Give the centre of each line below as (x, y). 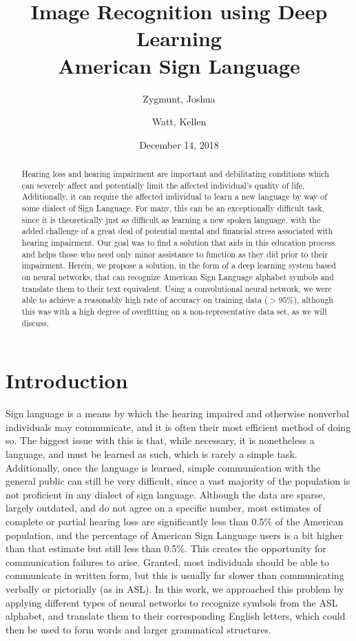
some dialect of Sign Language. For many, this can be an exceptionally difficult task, (173, 208)
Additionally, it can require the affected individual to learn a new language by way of (174, 197)
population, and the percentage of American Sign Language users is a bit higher (175, 535)
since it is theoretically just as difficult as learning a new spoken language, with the (171, 219)
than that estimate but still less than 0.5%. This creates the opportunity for (166, 548)
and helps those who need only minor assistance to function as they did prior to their (175, 254)
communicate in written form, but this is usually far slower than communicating (175, 575)
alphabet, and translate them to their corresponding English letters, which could (176, 616)
